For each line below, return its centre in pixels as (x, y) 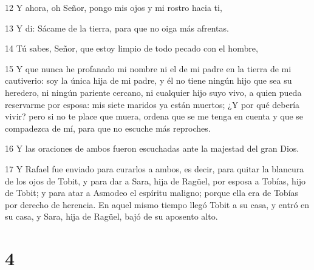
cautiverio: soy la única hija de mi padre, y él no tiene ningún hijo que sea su (148, 80)
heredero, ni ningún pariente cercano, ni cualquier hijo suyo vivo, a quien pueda (153, 92)
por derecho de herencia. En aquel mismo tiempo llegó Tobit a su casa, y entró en (157, 204)
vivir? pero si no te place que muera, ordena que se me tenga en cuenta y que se (154, 116)
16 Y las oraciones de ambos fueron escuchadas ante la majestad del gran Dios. (152, 148)
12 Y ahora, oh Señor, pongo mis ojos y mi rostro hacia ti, (114, 7)
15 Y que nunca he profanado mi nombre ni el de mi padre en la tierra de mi (148, 68)
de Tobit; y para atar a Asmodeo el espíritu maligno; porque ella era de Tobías (152, 193)
